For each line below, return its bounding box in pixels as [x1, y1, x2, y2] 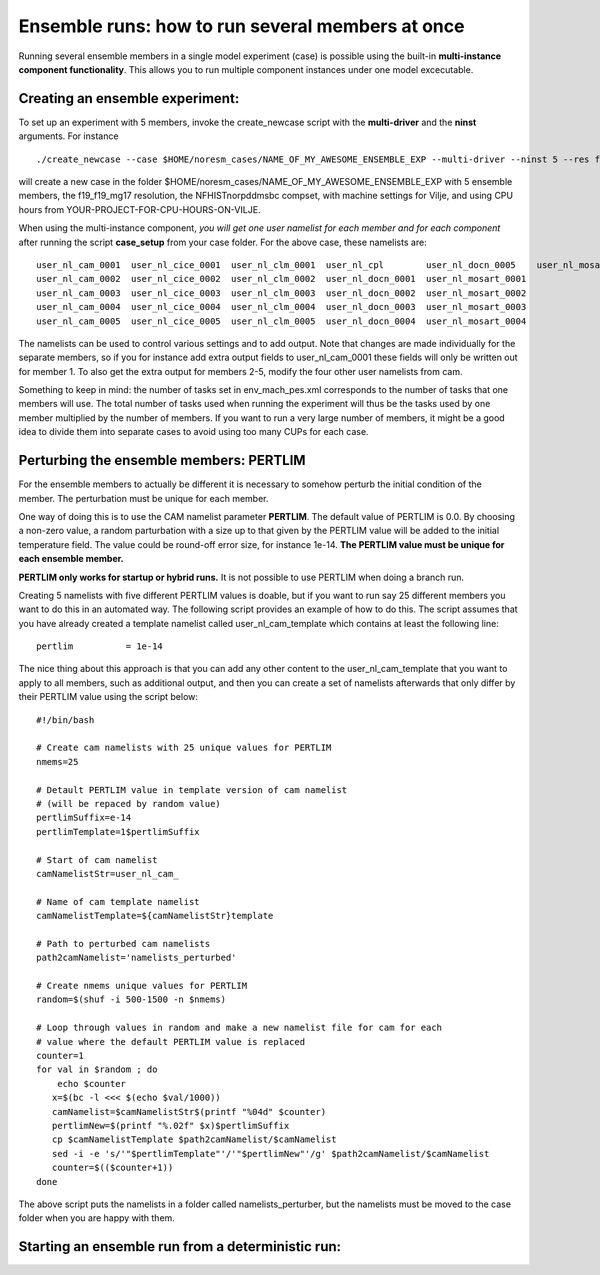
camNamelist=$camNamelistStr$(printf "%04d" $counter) [51, 1106, 327, 1117]
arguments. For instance [18, 130, 119, 142]
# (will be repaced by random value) [36, 798, 222, 809]
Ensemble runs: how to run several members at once [18, 15, 465, 37]
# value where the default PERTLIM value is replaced [36, 1036, 305, 1047]
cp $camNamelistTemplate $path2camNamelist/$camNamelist [51, 1134, 337, 1145]
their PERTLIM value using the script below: [18, 691, 199, 703]
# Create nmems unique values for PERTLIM [36, 980, 248, 992]
